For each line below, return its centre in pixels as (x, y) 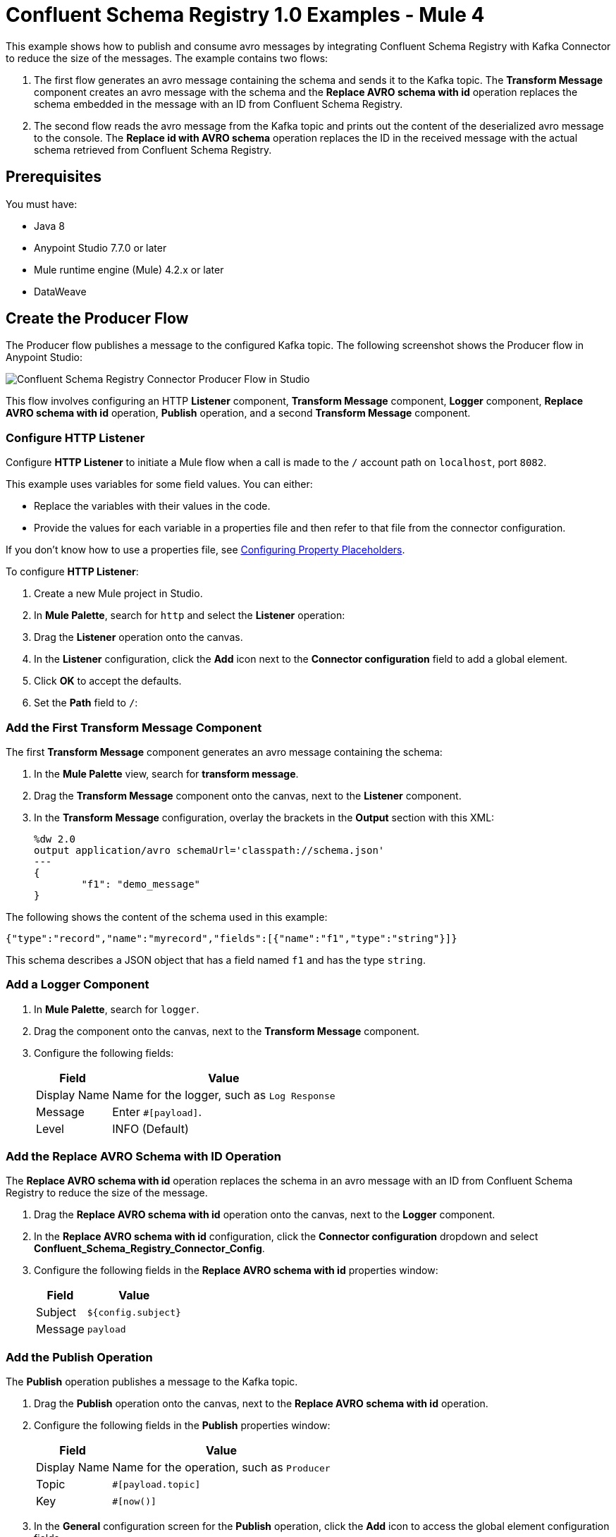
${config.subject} (134, 1312)
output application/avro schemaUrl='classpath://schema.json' (209, 850)
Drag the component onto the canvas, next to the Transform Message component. (227, 1031)
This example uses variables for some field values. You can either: (159, 484)
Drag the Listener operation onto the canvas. (138, 637)
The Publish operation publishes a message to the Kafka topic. (152, 1382)
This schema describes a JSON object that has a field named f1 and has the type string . (216, 960)
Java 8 (49, 226)
